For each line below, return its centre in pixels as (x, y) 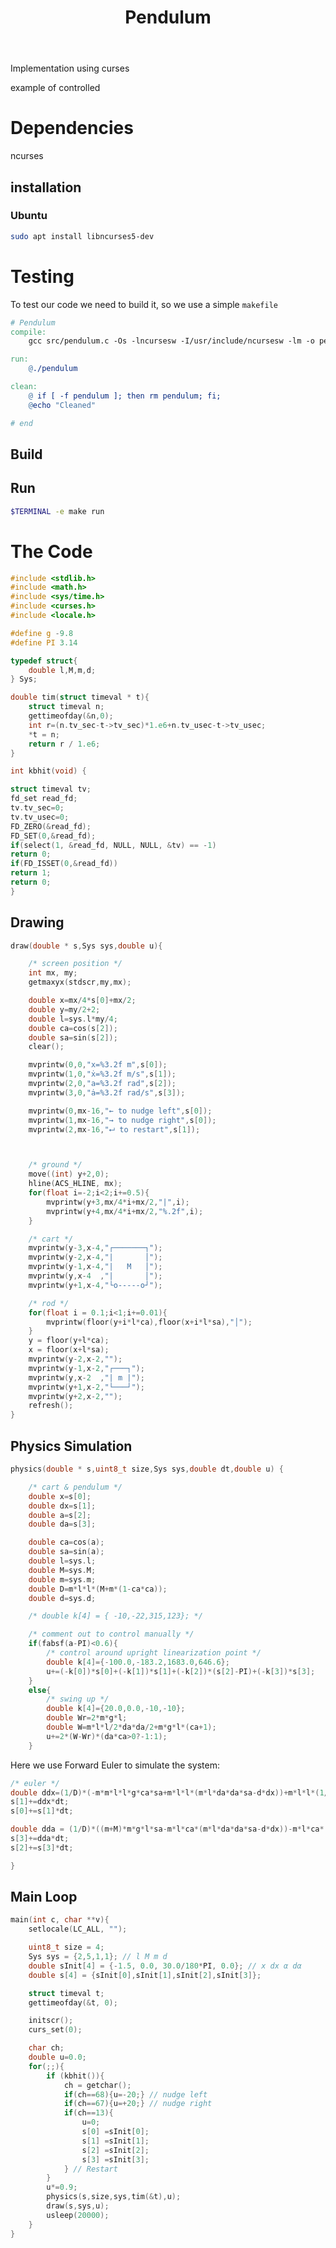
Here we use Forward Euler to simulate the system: (115, 1765)
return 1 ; (31, 873)
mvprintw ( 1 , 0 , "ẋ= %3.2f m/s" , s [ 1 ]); (102, 1074)
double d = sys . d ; (62, 1598)
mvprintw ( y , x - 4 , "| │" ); (95, 1276)
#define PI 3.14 (44, 642)
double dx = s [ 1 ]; (62, 1506)
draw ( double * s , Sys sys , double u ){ (86, 946)
